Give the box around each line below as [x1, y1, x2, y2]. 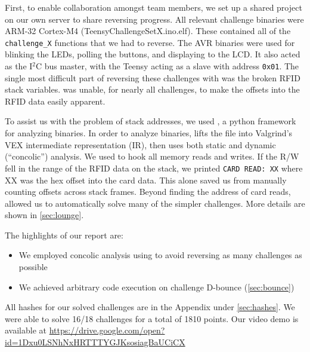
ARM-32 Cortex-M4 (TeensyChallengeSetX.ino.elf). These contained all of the [5, 25, 291, 37]
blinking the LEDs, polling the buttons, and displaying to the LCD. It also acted [5, 48, 300, 60]
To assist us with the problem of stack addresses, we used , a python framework [5, 115, 296, 127]
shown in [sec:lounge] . [5, 209, 84, 221]
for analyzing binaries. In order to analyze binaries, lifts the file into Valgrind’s [5, 127, 293, 139]
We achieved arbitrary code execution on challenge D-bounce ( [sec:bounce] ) [18, 280, 294, 293]
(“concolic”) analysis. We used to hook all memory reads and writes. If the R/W [5, 150, 299, 163]
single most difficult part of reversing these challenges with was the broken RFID [5, 71, 300, 84]
